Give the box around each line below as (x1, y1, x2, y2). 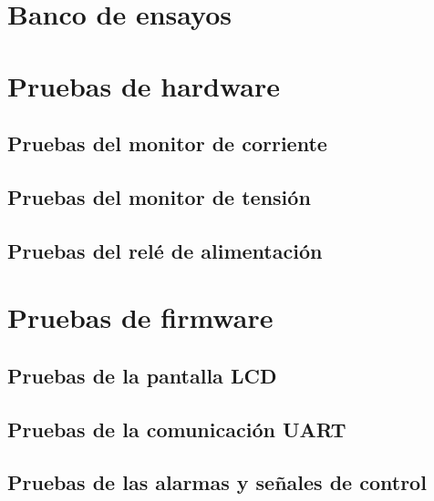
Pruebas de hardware (7, 66, 281, 104)
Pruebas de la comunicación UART (7, 414, 346, 443)
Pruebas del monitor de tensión (7, 182, 311, 210)
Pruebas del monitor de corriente (7, 129, 327, 158)
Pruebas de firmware (7, 299, 274, 336)
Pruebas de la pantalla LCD (7, 361, 277, 389)
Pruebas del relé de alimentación (7, 236, 323, 264)
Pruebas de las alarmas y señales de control (7, 468, 427, 496)
